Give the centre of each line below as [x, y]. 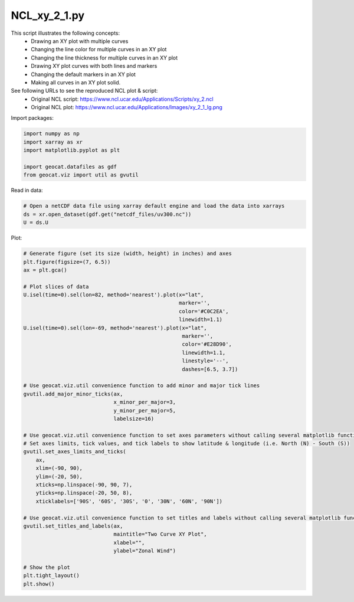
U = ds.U [36, 223]
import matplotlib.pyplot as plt [72, 150]
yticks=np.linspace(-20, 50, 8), [84, 493]
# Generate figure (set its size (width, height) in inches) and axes [128, 253]
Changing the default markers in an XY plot [83, 74]
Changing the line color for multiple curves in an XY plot [99, 50]
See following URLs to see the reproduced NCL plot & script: [84, 91]
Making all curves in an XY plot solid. [76, 82]
